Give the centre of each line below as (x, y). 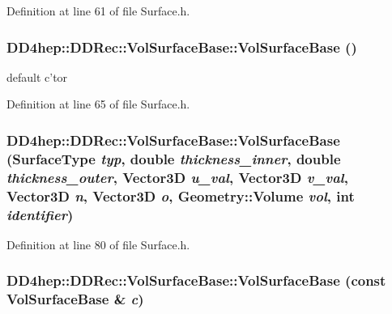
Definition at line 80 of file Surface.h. (98, 244)
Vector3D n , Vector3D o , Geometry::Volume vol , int (181, 195)
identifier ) (40, 214)
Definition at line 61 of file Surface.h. (98, 11)
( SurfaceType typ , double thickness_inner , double (174, 158)
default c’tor (37, 76)
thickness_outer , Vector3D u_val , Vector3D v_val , (177, 177)
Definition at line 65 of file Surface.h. (98, 104)
